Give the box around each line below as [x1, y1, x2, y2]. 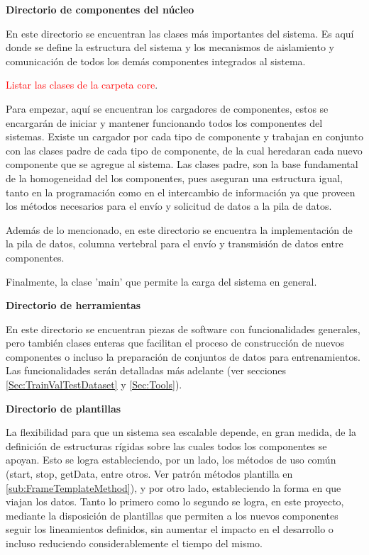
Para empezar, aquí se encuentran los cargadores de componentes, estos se [6, 101, 329, 116]
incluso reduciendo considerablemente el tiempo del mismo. [6, 536, 263, 550]
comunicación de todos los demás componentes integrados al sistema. [6, 53, 306, 68]
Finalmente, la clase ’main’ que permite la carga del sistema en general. [6, 274, 317, 288]
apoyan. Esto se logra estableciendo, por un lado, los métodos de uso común [6, 452, 336, 467]
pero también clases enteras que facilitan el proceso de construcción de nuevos [6, 335, 344, 350]
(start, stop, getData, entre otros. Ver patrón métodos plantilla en [6, 466, 293, 481]
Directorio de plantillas [6, 400, 121, 415]
